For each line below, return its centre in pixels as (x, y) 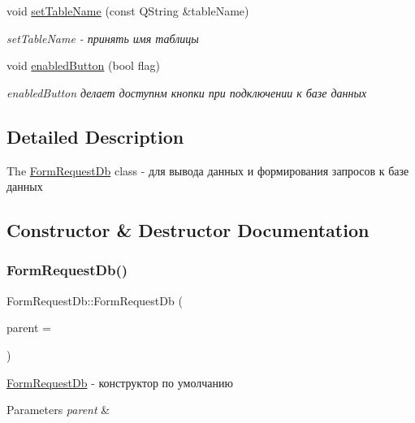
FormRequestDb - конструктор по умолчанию (120, 382)
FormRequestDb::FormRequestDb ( (95, 300)
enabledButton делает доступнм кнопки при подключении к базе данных (187, 92)
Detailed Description (95, 136)
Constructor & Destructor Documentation (188, 230)
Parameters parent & (58, 410)
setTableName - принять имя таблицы (103, 38)
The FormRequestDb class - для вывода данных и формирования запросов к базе (208, 170)
